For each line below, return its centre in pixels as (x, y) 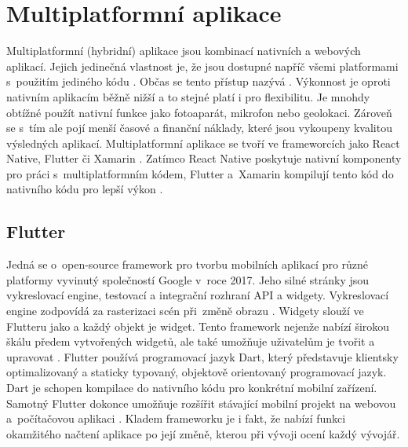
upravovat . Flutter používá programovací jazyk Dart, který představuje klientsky (202, 356)
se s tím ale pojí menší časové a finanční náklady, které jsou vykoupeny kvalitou (199, 128)
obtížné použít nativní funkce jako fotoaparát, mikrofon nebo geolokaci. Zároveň (199, 112)
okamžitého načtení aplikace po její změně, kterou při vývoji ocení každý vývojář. (203, 433)
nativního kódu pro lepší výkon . (85, 189)
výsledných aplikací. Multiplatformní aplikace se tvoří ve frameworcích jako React (203, 143)
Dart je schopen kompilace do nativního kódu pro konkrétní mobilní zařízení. (192, 388)
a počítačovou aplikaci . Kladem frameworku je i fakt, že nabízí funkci (176, 418)
